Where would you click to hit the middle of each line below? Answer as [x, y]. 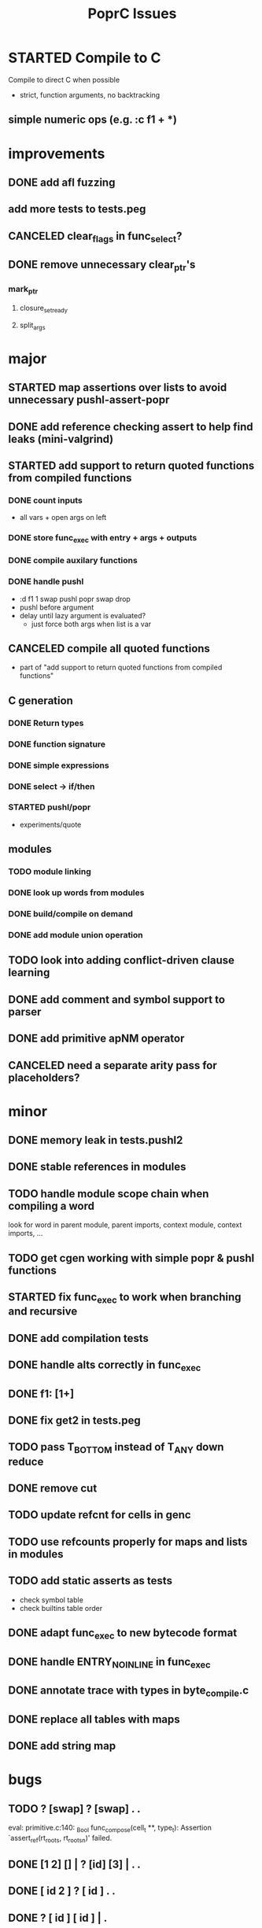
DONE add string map [62, 1746]
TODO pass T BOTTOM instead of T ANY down [116, 1448]
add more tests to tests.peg [77, 209]
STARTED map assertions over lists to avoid [118, 387]
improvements [57, 153]
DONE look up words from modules [76, 893]
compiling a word [51, 1205]
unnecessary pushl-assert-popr [89, 400]
